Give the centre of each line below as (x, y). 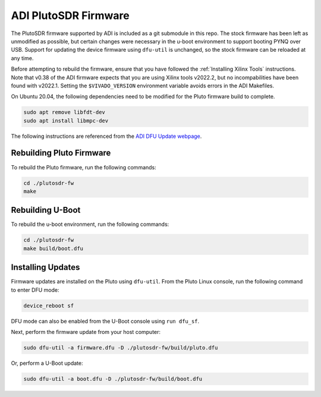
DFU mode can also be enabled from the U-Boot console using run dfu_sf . (105, 321)
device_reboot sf (49, 305)
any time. (22, 58)
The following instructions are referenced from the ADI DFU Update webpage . (106, 136)
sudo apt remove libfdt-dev (64, 112)
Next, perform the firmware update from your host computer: (86, 332)
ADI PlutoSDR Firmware (70, 15)
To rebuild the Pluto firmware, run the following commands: (84, 167)
